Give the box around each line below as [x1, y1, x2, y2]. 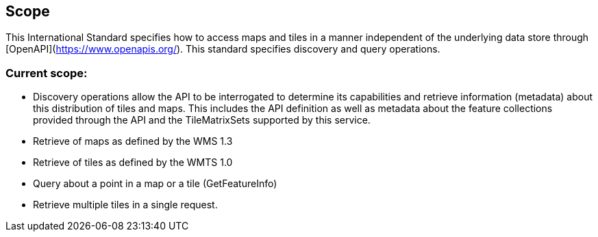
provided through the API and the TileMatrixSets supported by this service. [33, 114, 371, 126]
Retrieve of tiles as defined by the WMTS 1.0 [33, 156, 233, 169]
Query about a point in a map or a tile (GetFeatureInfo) [33, 178, 277, 190]
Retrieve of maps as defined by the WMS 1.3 [33, 135, 233, 148]
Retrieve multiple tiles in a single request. [33, 199, 218, 211]
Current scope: [5, 66, 88, 80]
